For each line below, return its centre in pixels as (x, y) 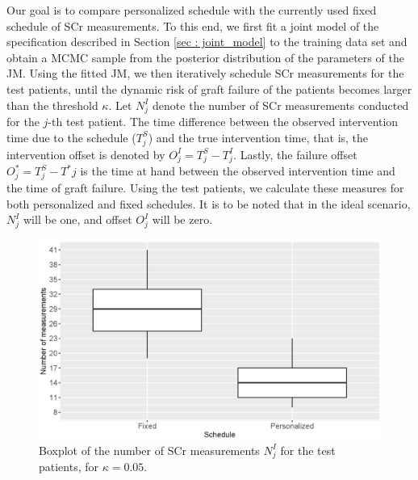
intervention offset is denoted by (86, 154)
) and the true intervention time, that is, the (258, 137)
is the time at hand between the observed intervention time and (238, 171)
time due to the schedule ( (71, 137)
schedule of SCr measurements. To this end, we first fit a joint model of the (193, 25)
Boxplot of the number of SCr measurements (149, 450)
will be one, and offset (78, 219)
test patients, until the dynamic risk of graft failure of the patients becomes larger (209, 88)
